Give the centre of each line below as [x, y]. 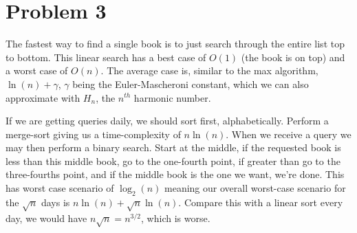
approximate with [43, 97]
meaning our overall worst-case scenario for [255, 188]
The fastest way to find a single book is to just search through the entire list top [175, 44]
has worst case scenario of [60, 188]
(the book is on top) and [293, 57]
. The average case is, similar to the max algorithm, [209, 70]
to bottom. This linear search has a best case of [106, 57]
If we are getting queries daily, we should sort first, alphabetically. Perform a [167, 121]
